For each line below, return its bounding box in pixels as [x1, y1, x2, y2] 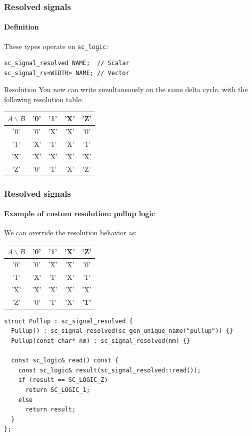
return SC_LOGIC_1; [25, 386, 90, 393]
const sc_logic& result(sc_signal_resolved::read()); [18, 366, 201, 374]
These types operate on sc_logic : [4, 41, 108, 51]
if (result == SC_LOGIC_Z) [18, 376, 108, 384]
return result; [25, 406, 76, 413]
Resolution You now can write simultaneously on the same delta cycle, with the [4, 84, 248, 95]
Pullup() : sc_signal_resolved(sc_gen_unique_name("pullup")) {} [11, 327, 233, 335]
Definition [4, 22, 39, 32]
